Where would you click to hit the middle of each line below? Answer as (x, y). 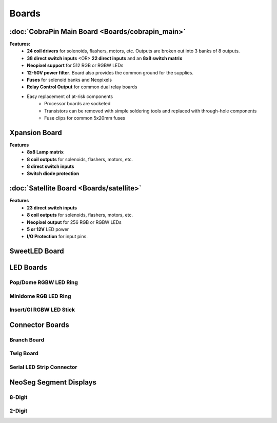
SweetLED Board (37, 251)
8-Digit (18, 397)
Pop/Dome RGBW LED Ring (44, 282)
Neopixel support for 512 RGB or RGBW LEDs (75, 65)
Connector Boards (39, 325)
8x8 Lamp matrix (45, 152)
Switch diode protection (53, 174)
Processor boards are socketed (77, 104)
